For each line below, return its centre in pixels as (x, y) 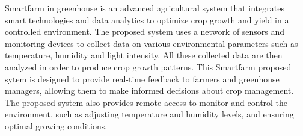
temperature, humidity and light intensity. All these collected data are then (144, 55)
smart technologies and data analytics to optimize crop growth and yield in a (147, 20)
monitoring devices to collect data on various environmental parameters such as (151, 43)
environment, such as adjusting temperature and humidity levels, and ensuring (149, 114)
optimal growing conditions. (56, 125)
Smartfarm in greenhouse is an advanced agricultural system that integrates (145, 8)
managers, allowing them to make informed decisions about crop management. (149, 91)
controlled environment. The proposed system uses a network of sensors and (145, 32)
